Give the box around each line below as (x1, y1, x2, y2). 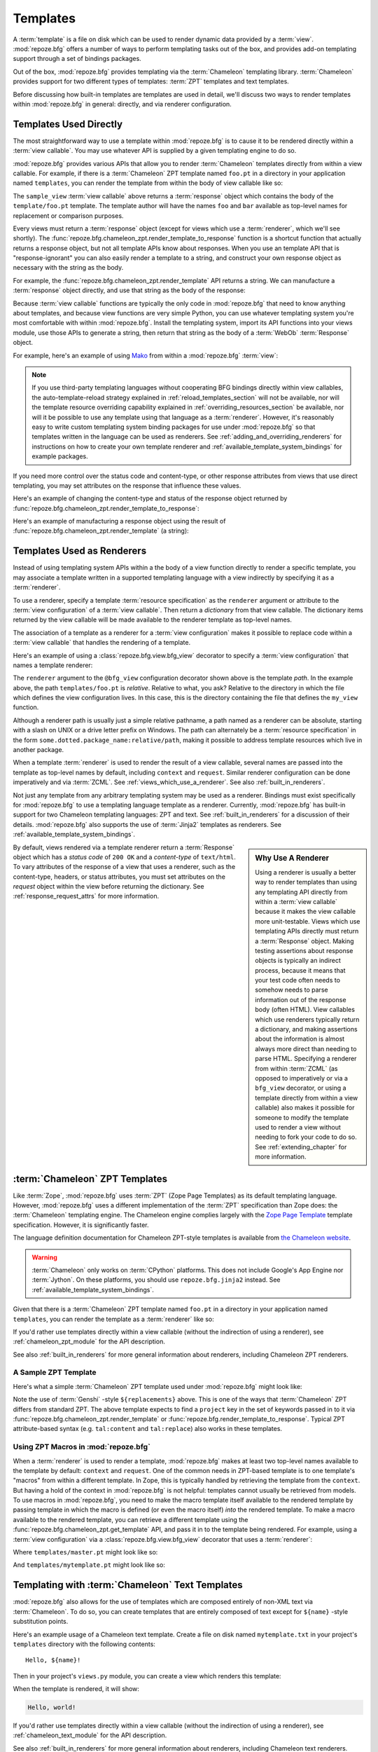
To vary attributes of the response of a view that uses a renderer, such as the (13, 863, 236, 871)
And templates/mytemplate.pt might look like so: (13, 1561, 166, 1569)
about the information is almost (255, 1034, 345, 1043)
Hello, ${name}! (25, 1656, 81, 1664)
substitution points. (13, 1617, 69, 1626)
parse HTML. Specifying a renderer (255, 1055, 357, 1063)
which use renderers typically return (255, 1015, 360, 1023)
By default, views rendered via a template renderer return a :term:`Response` (13, 843, 234, 851)
